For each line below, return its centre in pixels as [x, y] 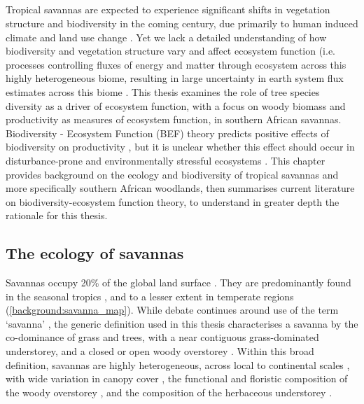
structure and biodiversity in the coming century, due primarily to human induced [182, 23]
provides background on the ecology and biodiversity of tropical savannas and [172, 174]
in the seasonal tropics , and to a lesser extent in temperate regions [150, 296]
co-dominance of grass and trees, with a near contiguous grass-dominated [162, 337]
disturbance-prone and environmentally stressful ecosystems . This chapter [166, 160]
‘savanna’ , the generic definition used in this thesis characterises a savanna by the [182, 323]
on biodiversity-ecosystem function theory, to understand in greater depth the [173, 201]
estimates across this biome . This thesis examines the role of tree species [163, 91]
